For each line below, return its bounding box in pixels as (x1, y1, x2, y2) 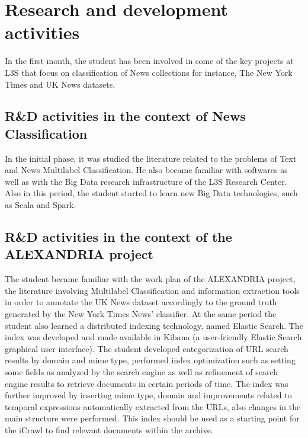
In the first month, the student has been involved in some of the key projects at (5, 55, 294, 67)
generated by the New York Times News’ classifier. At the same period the (5, 308, 277, 320)
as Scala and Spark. (5, 199, 76, 211)
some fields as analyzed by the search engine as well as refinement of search (5, 366, 278, 378)
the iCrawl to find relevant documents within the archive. (5, 423, 213, 436)
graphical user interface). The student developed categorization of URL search (5, 342, 288, 354)
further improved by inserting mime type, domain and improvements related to (5, 389, 292, 401)
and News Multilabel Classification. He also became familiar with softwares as (5, 164, 288, 176)
